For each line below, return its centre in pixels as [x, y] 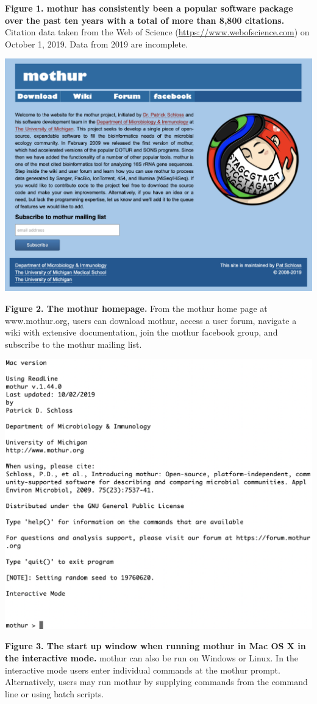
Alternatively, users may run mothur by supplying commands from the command [156, 682]
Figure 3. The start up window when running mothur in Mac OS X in [155, 646]
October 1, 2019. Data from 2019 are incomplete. [97, 44]
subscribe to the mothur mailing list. [73, 344]
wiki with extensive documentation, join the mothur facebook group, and [141, 332]
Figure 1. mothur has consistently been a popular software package [149, 8]
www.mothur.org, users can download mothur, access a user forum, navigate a [151, 320]
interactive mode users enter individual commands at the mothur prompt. [143, 670]
